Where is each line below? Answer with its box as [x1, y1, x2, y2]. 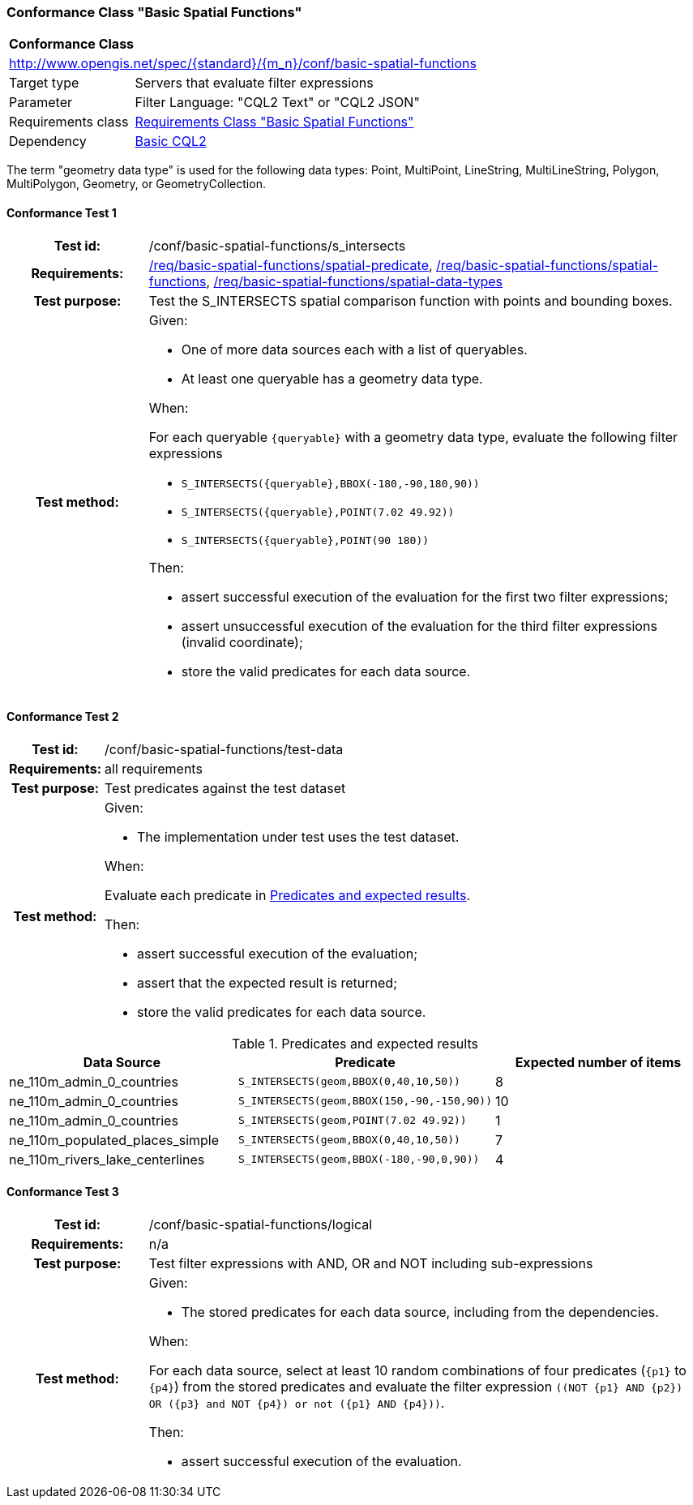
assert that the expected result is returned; [137, 974, 397, 991]
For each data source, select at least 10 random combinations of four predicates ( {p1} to [148, 1362, 687, 1379]
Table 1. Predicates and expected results [232, 1035, 478, 1052]
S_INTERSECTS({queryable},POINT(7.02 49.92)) [181, 505, 455, 518]
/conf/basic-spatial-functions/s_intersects [148, 237, 406, 254]
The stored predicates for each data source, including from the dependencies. [181, 1304, 659, 1321]
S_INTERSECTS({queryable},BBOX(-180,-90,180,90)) [181, 477, 480, 490]
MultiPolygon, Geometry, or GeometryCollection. [6, 177, 266, 191]
